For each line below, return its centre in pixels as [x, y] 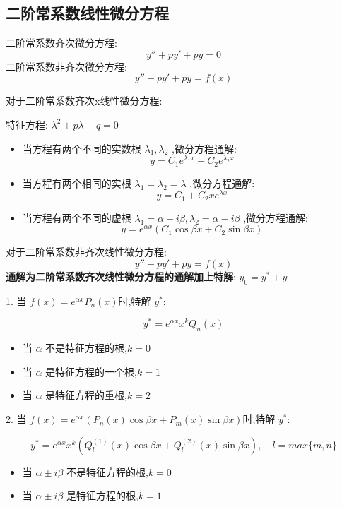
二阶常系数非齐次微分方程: [66, 66]
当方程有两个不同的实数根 [82, 148]
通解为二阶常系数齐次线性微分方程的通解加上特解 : [121, 276]
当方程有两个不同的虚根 [77, 217]
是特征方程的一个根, [91, 371]
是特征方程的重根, [86, 395]
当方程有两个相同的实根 [77, 183]
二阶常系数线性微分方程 [87, 13]
